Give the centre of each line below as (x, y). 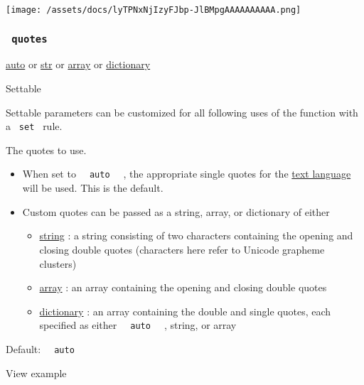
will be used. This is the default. (93, 188)
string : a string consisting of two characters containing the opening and (196, 235)
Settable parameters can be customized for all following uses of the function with (182, 112)
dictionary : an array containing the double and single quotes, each (185, 311)
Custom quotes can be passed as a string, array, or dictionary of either (176, 211)
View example (36, 373)
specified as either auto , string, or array (138, 325)
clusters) (58, 263)
